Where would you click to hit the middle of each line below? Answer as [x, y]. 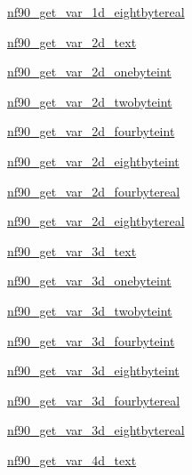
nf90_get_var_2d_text [72, 41]
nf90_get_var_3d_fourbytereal [94, 400]
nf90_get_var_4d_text [72, 459]
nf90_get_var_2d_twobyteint [90, 101]
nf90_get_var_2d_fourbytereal [94, 191]
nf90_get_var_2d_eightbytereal [96, 221]
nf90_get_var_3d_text [72, 250]
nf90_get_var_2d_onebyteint [89, 72]
